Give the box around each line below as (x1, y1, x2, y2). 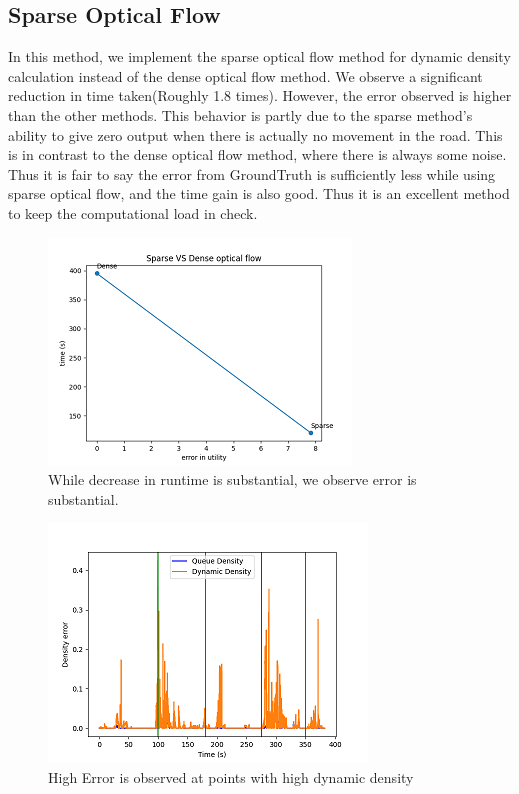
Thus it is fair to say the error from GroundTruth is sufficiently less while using (8, 163, 496, 184)
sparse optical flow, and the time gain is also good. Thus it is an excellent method (8, 183, 510, 204)
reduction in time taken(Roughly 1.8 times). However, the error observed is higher (8, 85, 512, 106)
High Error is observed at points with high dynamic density (48, 766, 414, 787)
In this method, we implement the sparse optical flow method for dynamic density (8, 46, 511, 67)
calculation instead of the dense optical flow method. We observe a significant (8, 65, 483, 86)
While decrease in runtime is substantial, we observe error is (48, 469, 417, 490)
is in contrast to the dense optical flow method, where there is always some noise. (8, 144, 507, 165)
